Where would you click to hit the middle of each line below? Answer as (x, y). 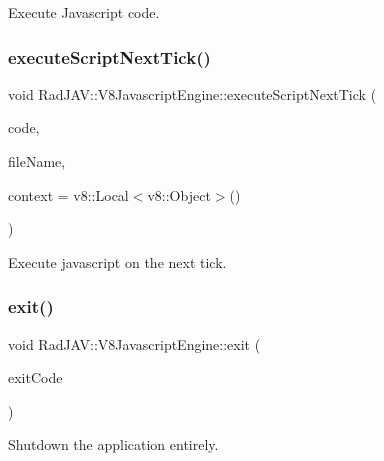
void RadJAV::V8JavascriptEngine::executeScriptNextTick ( (192, 93)
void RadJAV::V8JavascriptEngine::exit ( (134, 343)
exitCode (35, 377)
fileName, (37, 161)
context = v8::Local (68, 194)
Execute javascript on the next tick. (117, 261)
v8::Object (179, 194)
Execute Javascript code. (84, 12)
